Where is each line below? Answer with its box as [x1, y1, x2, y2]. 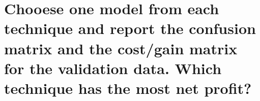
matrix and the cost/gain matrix [4, 38, 238, 58]
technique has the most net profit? [4, 77, 252, 98]
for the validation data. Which [4, 57, 222, 78]
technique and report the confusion [4, 18, 256, 39]
